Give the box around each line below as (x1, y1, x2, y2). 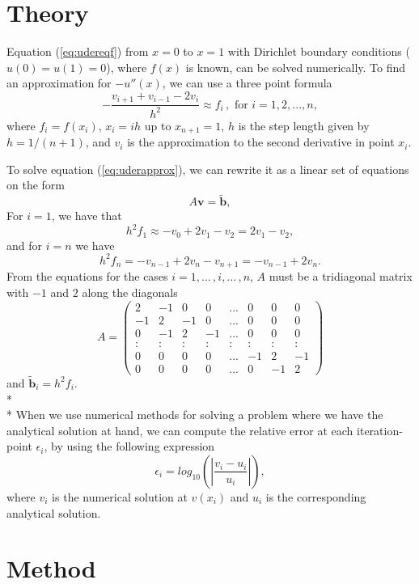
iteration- (357, 421, 403, 438)
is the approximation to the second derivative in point (127, 133, 395, 150)
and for (6, 236, 43, 253)
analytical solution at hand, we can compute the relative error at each (6, 421, 353, 438)
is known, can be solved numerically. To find (185, 58, 406, 75)
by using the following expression (50, 438, 215, 455)
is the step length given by (238, 116, 370, 133)
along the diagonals (82, 283, 178, 300)
